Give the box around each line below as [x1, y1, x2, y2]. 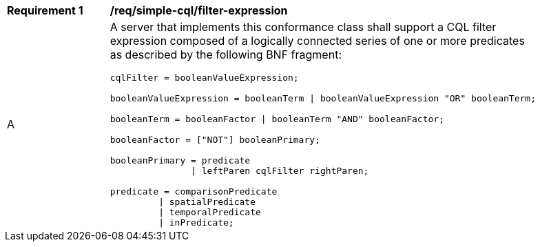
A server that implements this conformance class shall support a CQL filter [110, 20, 497, 34]
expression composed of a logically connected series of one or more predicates [110, 34, 525, 48]
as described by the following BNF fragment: [110, 48, 342, 61]
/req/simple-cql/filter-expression [110, 3, 288, 17]
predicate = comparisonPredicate [110, 186, 278, 197]
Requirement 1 [7, 3, 83, 17]
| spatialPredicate [158, 197, 256, 207]
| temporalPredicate [158, 207, 261, 217]
